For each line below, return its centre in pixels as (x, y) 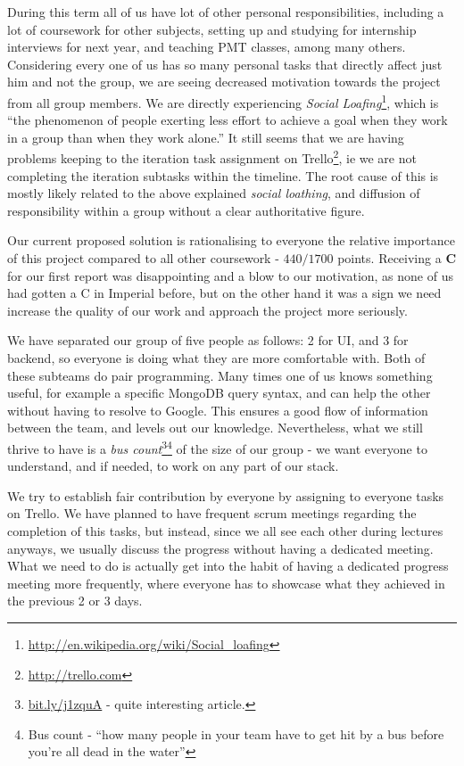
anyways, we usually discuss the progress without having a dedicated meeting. (220, 548)
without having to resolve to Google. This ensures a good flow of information (218, 410)
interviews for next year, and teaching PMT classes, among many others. (207, 47)
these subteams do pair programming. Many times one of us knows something (220, 375)
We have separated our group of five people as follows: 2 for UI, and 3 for (208, 340)
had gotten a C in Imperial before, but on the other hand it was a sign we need (224, 293)
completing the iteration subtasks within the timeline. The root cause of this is (223, 175)
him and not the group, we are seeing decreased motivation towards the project (224, 82)
